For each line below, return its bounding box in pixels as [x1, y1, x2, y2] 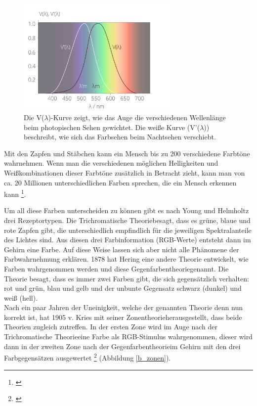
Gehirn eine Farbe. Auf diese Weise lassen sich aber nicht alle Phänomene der [4, 244, 239, 254]
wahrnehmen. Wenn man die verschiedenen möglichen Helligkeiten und [4, 158, 218, 168]
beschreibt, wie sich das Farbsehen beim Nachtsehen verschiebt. [24, 132, 216, 142]
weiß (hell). [4, 292, 38, 303]
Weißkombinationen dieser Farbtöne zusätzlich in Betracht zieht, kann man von [4, 167, 245, 178]
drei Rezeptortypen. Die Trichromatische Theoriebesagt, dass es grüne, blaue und [4, 215, 251, 225]
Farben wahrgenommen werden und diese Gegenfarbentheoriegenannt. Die [4, 263, 229, 273]
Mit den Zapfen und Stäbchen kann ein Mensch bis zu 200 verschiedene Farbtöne [4, 148, 250, 158]
